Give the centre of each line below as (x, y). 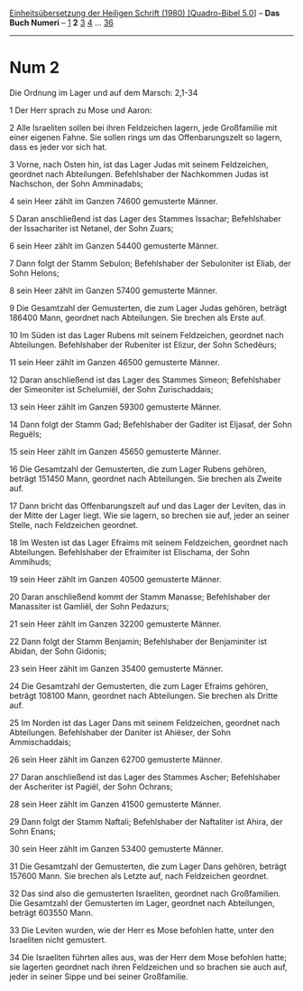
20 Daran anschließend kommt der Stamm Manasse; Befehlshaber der (140, 597)
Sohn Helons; (35, 273)
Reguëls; (26, 434)
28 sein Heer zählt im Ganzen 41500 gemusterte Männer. (115, 804)
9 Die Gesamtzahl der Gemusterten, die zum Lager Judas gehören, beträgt (148, 307)
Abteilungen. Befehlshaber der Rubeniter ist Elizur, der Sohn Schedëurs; (143, 344)
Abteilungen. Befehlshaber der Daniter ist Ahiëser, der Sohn (120, 732)
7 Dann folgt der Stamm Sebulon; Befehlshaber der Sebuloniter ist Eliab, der (150, 263)
